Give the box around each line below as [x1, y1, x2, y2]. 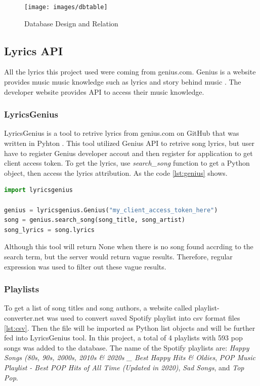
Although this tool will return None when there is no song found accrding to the [4, 241, 253, 252]
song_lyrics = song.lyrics [4, 226, 95, 234]
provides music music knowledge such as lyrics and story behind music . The [4, 76, 241, 87]
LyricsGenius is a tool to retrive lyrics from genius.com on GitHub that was [4, 128, 239, 138]
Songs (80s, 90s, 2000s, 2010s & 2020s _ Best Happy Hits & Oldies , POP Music [4, 352, 255, 363]
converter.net [4, 312, 45, 323]
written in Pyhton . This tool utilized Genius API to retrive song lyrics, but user [4, 138, 254, 148]
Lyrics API [4, 43, 63, 58]
